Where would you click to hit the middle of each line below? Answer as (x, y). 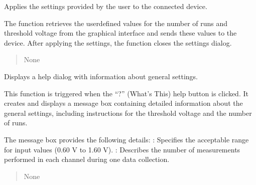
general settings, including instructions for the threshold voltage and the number (128, 113)
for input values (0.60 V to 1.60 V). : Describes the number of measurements (122, 149)
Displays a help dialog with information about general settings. (101, 76)
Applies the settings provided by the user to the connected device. (106, 6)
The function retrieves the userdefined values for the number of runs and (116, 23)
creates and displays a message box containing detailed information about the (123, 103)
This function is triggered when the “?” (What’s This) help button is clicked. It (126, 93)
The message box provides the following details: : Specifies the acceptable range (126, 139)
